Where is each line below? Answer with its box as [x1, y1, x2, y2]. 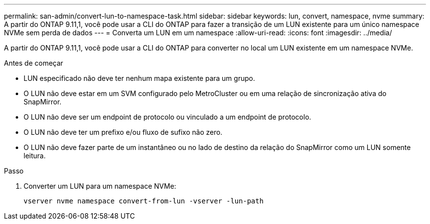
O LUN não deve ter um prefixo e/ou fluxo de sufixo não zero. [24, 128, 222, 136]
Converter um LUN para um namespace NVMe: [24, 182, 176, 190]
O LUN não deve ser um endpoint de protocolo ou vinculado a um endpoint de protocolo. [24, 113, 311, 121]
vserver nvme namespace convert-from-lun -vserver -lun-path [24, 197, 264, 205]
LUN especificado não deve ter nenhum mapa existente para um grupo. [24, 74, 255, 82]
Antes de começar [4, 59, 63, 67]
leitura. [24, 151, 46, 160]
